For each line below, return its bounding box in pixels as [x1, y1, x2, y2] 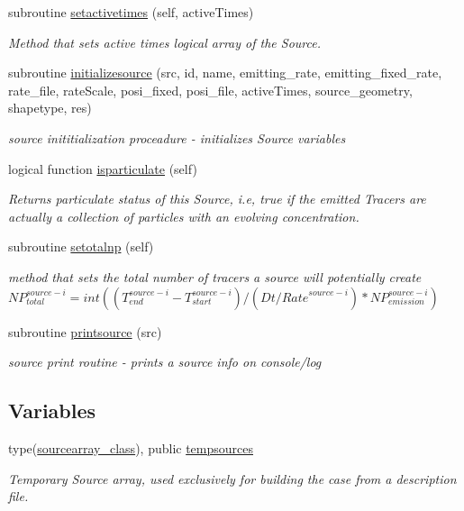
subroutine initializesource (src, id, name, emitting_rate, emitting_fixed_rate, [8, 63, 442, 82]
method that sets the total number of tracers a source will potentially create [8, 267, 422, 286]
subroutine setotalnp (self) [8, 237, 154, 256]
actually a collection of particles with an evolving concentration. [8, 206, 359, 225]
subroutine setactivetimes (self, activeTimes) [8, 3, 254, 21]
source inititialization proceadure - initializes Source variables [8, 128, 346, 147]
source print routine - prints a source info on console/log [8, 352, 322, 371]
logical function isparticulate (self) [8, 159, 197, 178]
